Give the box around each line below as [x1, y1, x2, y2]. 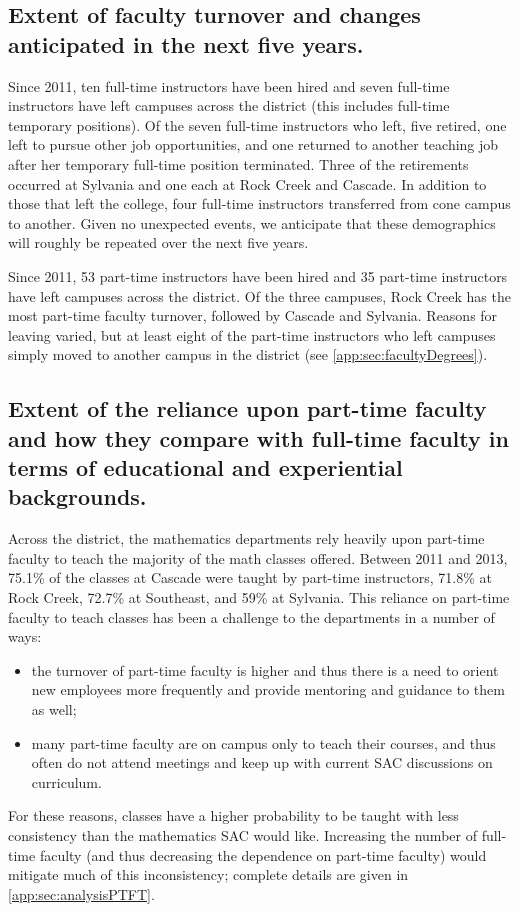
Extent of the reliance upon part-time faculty [8, 393, 487, 424]
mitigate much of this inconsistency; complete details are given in [8, 864, 409, 885]
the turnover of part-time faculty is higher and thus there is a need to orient [31, 659, 499, 680]
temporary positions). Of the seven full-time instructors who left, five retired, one [8, 114, 507, 135]
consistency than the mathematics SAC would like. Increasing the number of [8, 825, 477, 845]
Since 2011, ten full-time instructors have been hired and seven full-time [8, 75, 450, 96]
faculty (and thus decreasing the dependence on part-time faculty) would [39, 844, 487, 865]
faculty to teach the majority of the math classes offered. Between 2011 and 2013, [8, 547, 508, 568]
